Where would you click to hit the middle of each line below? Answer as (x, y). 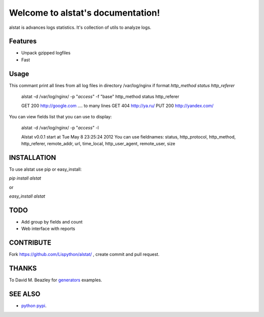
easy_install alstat (27, 196)
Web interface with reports (48, 229)
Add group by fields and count (52, 222)
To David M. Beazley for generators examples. (55, 280)
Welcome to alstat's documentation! (85, 13)
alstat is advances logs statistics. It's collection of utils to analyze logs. (80, 27)
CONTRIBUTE (30, 243)
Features (23, 41)
